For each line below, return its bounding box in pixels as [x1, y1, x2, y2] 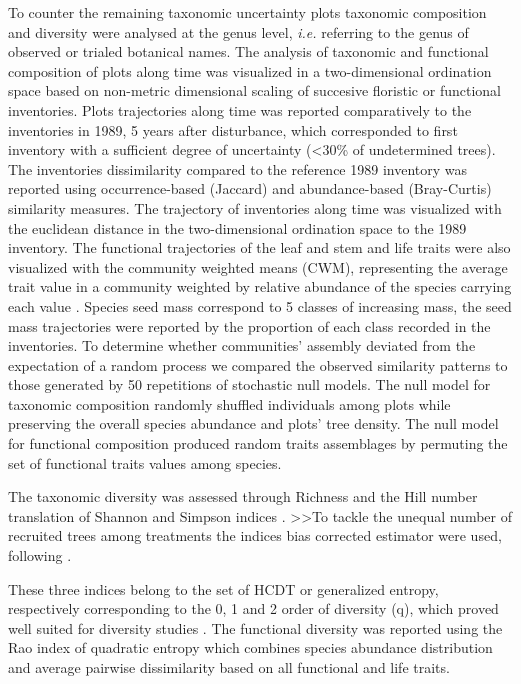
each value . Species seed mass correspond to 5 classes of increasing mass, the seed [8, 295, 512, 316]
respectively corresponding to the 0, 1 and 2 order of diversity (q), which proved [8, 598, 499, 619]
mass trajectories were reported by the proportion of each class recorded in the [8, 315, 491, 336]
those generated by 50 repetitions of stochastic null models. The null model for [8, 374, 491, 395]
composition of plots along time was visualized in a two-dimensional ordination [8, 60, 492, 81]
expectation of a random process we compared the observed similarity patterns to [8, 354, 508, 375]
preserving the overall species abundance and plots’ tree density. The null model [8, 413, 499, 434]
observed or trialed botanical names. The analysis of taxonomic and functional [8, 41, 489, 62]
